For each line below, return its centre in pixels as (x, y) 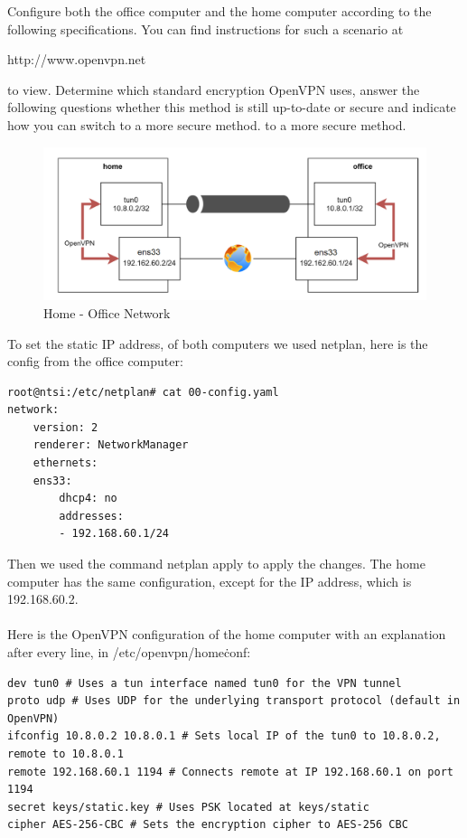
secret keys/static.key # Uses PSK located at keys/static (188, 807)
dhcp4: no (88, 499)
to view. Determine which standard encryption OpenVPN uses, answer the (214, 89)
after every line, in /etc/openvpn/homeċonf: (129, 652)
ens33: (52, 480)
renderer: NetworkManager (111, 445)
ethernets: (65, 463)
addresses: (91, 516)
